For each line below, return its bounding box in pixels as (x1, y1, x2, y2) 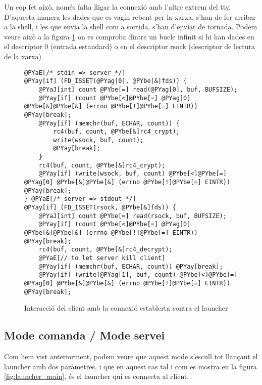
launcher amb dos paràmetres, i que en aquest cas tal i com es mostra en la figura (4, 361, 257, 371)
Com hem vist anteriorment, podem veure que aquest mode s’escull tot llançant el (4, 351, 258, 362)
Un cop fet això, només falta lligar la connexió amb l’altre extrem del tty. (4, 2, 231, 12)
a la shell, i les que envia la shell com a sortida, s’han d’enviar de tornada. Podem (4, 21, 257, 32)
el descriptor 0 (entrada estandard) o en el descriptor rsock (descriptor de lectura (4, 41, 255, 52)
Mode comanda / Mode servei (4, 327, 165, 343)
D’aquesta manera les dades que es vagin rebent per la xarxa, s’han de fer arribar (4, 11, 256, 22)
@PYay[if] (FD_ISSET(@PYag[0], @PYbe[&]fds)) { (24, 77, 187, 85)
